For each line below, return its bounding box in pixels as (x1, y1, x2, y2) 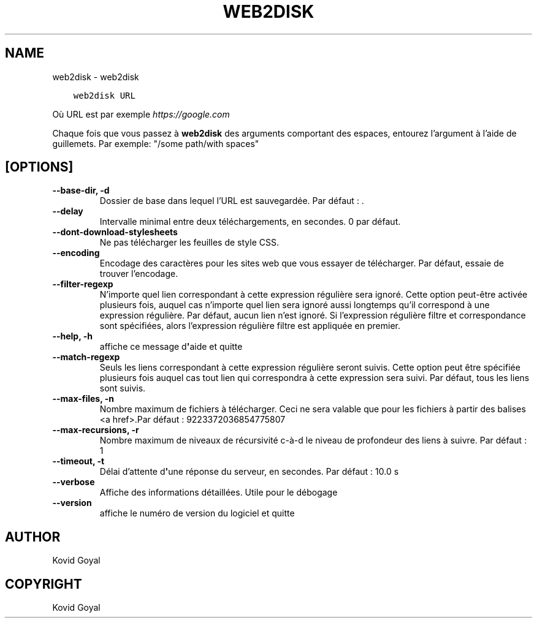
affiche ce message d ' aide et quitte (99, 341, 243, 352)
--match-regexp (52, 352, 120, 363)
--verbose (52, 477, 95, 488)
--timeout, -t (52, 456, 105, 467)
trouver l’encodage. (99, 268, 178, 279)
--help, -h (52, 331, 93, 342)
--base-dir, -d (52, 185, 110, 196)
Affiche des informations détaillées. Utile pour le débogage (99, 487, 338, 498)
